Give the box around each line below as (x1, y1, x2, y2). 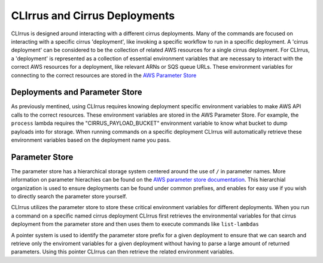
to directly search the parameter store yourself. (11, 193, 127, 200)
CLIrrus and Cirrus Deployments (11, 9, 175, 22)
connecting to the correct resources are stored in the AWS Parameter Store (11, 72, 197, 79)
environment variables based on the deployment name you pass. (11, 136, 171, 143)
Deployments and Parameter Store (11, 87, 143, 97)
